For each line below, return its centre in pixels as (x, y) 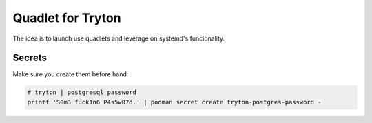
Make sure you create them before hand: (71, 74)
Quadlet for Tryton (67, 18)
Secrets (30, 58)
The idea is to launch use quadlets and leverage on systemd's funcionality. (119, 38)
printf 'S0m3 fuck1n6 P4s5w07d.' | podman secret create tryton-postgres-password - (174, 102)
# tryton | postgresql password (82, 92)
